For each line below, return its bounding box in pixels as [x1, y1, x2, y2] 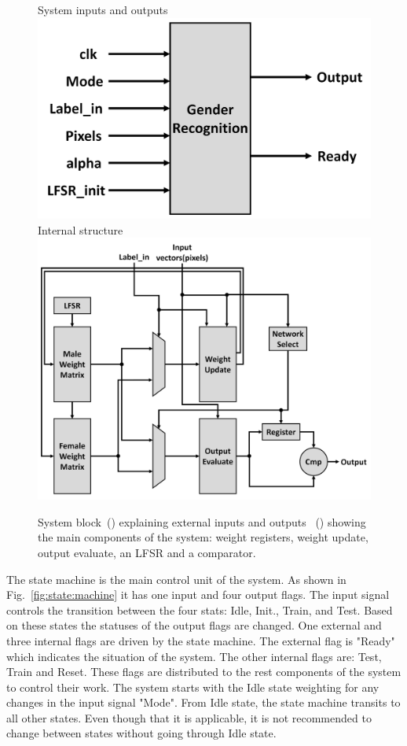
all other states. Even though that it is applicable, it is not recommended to [6, 709, 372, 726]
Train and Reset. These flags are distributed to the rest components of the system [6, 663, 401, 680]
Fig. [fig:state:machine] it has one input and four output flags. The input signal [6, 586, 390, 603]
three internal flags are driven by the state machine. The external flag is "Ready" [6, 632, 395, 648]
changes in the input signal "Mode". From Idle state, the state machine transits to [6, 694, 401, 711]
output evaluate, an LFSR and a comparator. [38, 544, 256, 560]
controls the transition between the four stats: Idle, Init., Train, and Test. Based [6, 601, 393, 618]
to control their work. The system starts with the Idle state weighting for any [6, 678, 379, 695]
